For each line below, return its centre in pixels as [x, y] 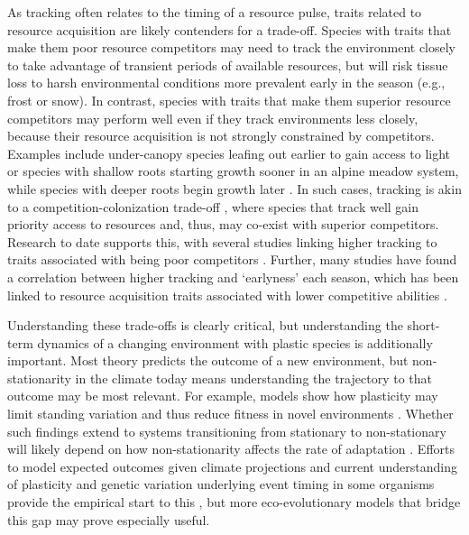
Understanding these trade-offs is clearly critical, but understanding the [205, 325]
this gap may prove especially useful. [109, 519]
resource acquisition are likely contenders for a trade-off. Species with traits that [230, 29]
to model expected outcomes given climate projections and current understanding [232, 466]
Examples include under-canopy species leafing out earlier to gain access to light [229, 153]
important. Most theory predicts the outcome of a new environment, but [208, 360]
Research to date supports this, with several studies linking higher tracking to [222, 241]
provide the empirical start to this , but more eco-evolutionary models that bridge [234, 502]
